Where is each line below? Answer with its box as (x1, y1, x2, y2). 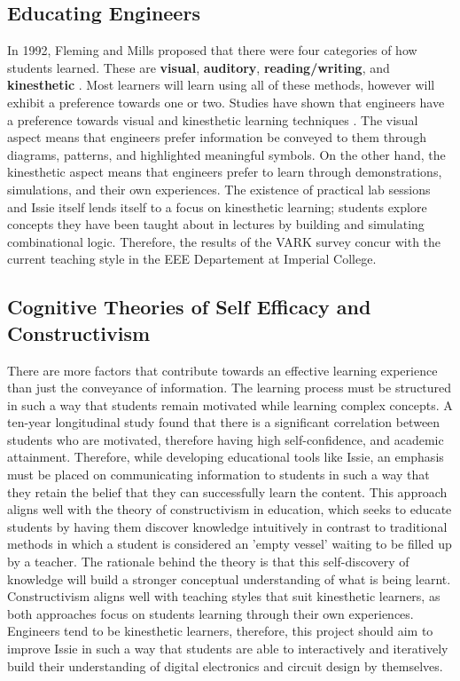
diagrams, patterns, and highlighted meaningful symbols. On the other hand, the (7, 145, 446, 163)
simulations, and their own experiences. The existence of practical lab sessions (7, 179, 431, 198)
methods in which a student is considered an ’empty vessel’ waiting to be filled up (7, 535, 452, 553)
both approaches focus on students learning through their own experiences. (7, 604, 414, 622)
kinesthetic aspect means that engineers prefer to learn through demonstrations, (7, 162, 442, 181)
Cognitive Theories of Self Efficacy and (7, 293, 371, 321)
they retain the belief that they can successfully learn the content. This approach (7, 482, 448, 501)
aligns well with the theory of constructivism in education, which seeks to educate (7, 500, 452, 519)
